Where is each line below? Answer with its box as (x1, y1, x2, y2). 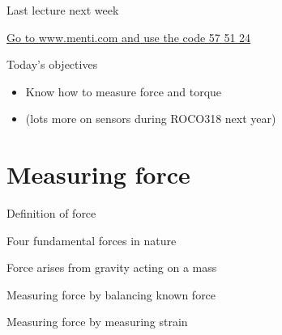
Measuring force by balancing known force (6, 286, 216, 303)
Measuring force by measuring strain (6, 313, 188, 330)
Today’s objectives (6, 56, 98, 73)
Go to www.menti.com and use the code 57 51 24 (6, 28, 251, 45)
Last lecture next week (6, 2, 119, 18)
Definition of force (6, 205, 96, 222)
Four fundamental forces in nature (6, 231, 177, 248)
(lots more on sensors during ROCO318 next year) (25, 110, 276, 127)
